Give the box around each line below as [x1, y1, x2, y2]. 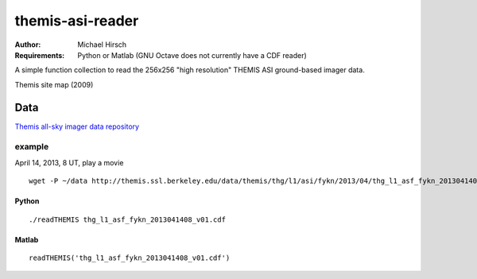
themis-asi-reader [14, 12, 139, 29]
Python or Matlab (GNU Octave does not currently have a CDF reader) [77, 50, 308, 60]
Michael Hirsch [77, 40, 127, 49]
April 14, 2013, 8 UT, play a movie [14, 157, 124, 167]
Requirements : [14, 50, 65, 60]
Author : [14, 40, 41, 49]
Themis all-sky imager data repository [14, 122, 139, 131]
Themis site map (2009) [14, 79, 94, 89]
